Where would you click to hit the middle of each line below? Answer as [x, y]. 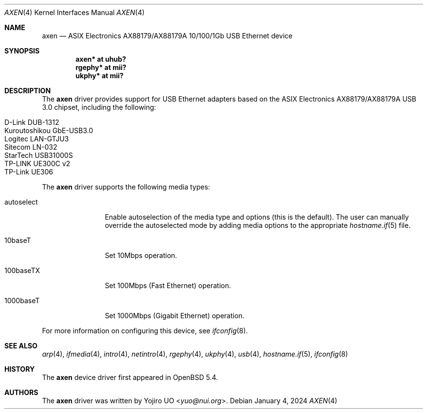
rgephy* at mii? [101, 67]
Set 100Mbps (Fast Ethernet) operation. [168, 285]
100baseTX [22, 270]
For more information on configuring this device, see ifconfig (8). [145, 331]
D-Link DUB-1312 [32, 122]
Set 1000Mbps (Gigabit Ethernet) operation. [175, 316]
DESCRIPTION [28, 91]
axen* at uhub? [101, 59]
